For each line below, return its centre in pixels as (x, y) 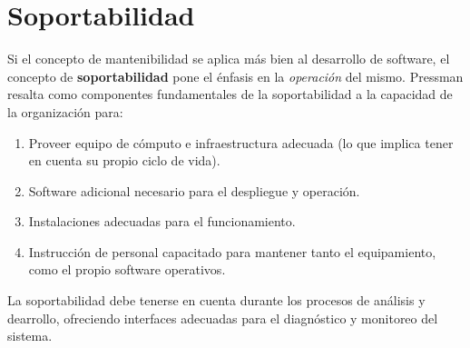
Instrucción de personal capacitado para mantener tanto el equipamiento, (232, 251)
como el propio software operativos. (127, 269)
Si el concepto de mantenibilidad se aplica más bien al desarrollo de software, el (229, 59)
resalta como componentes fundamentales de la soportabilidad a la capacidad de (230, 94)
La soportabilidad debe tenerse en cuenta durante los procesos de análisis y (216, 300)
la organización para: (65, 111)
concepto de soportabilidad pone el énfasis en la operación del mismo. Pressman (235, 76)
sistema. (30, 336)
